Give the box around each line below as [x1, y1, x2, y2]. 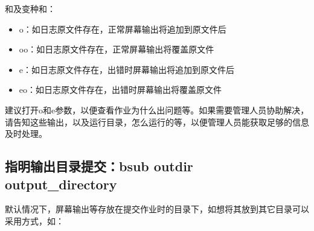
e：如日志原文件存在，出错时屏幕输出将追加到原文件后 [19, 63, 235, 75]
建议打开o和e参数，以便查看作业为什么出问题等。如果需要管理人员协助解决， [5, 103, 309, 116]
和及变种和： [5, 2, 56, 14]
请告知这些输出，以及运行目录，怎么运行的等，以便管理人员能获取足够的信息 [5, 115, 309, 128]
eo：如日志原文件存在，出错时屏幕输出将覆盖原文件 [19, 83, 222, 96]
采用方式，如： [5, 214, 64, 227]
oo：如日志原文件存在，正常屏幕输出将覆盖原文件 [19, 43, 214, 55]
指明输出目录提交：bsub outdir [5, 157, 193, 176]
